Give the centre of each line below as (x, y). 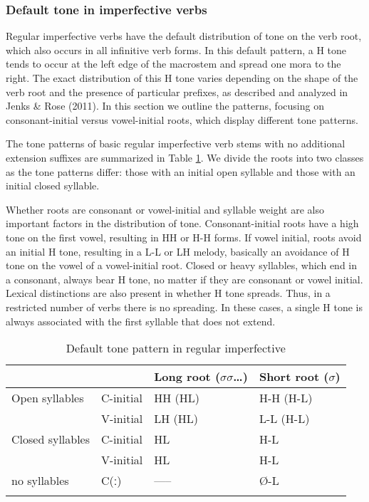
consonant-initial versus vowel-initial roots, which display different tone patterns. (182, 119)
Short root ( (294, 377)
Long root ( (187, 377)
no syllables (40, 481)
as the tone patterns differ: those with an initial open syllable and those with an (181, 171)
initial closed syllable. (53, 185)
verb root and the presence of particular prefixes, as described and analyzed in (177, 91)
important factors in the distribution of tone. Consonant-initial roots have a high (182, 223)
